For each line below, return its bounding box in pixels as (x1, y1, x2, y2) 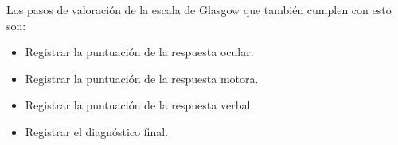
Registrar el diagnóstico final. (25, 123, 169, 139)
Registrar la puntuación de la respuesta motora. (25, 70, 259, 86)
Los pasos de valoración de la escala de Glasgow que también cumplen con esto (6, 2, 392, 17)
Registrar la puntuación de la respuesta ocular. (25, 44, 254, 60)
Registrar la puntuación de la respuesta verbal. (25, 97, 254, 113)
